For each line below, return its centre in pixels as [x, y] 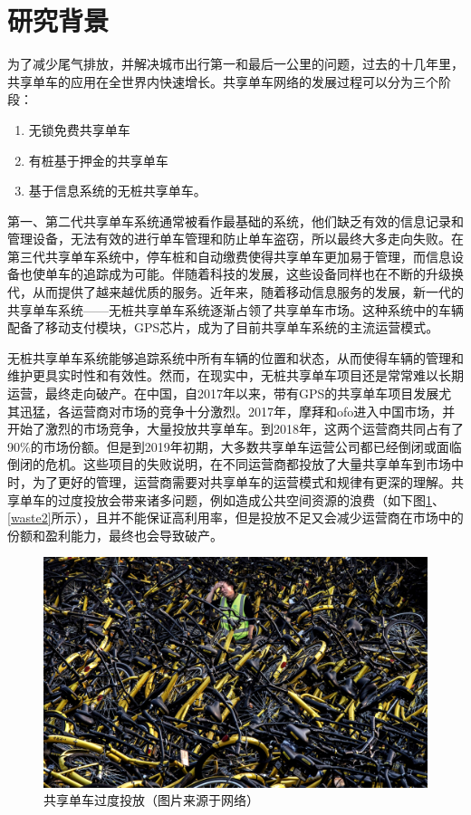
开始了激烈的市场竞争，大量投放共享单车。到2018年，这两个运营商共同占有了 [235, 429]
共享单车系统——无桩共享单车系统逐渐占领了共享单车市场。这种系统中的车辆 [235, 309]
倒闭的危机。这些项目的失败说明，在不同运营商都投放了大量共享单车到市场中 [235, 464]
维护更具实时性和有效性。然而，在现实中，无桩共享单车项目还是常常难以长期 [235, 375]
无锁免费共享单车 [79, 129]
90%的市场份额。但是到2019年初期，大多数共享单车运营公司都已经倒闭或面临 [235, 446]
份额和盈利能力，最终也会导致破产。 [115, 535]
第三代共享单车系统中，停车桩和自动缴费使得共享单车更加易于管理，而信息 [229, 256]
